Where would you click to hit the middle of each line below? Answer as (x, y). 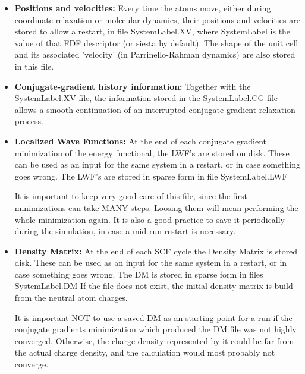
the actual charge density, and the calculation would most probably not (145, 352)
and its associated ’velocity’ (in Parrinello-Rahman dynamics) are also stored (155, 54)
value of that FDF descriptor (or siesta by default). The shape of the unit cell (156, 43)
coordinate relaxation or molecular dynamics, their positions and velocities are (157, 19)
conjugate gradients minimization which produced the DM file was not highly (155, 329)
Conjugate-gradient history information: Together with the (133, 86)
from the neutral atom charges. (71, 298)
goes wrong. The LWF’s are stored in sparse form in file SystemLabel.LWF (151, 176)
